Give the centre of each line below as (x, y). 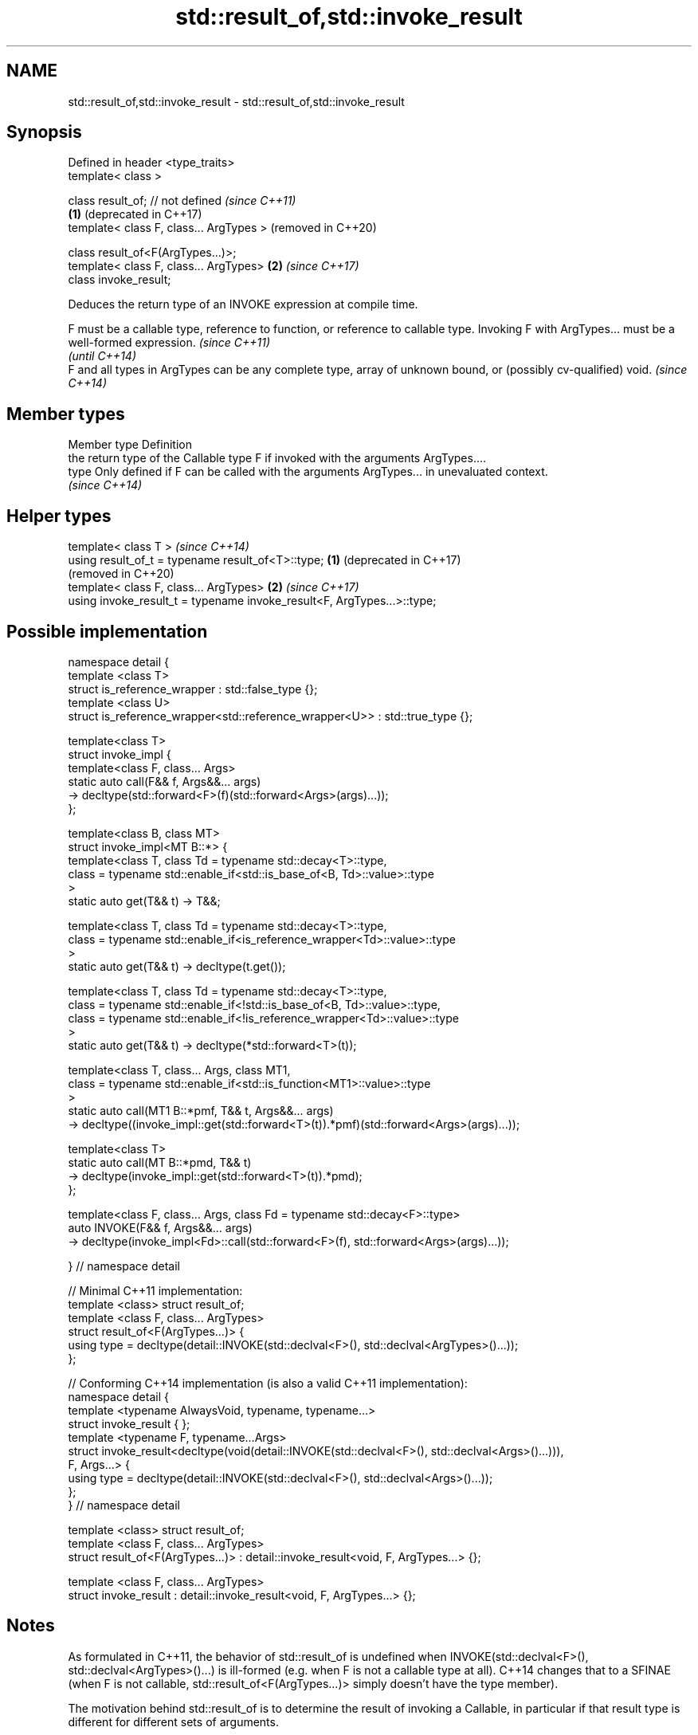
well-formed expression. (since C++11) (169, 343)
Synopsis (44, 132)
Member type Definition (130, 445)
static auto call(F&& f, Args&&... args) (165, 781)
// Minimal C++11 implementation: (155, 1290)
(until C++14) (102, 356)
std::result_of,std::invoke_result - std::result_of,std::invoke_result (236, 101)
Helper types (59, 516)
